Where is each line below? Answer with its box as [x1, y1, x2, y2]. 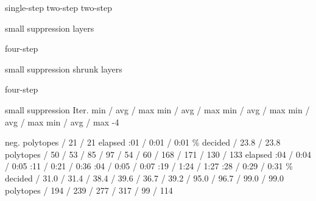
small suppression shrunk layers [5, 62, 122, 75]
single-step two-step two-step [5, 1, 113, 13]
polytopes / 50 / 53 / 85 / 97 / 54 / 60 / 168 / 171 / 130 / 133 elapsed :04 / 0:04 [5, 147, 311, 160]
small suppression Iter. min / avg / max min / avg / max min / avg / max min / [5, 103, 310, 116]
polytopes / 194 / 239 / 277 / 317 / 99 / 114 [5, 183, 173, 196]
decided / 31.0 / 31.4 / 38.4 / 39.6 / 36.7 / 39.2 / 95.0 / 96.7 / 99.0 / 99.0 [5, 171, 284, 184]
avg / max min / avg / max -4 [5, 115, 119, 128]
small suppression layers [5, 21, 94, 34]
